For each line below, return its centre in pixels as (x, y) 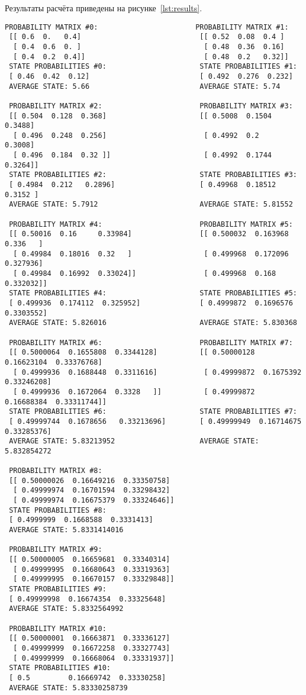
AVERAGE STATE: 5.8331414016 (66, 530)
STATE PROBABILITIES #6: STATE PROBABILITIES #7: (153, 412)
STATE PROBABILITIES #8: (58, 510)
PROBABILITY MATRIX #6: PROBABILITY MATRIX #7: (151, 342)
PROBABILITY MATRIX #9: (56, 550)
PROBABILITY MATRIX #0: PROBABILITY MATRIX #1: (147, 27)
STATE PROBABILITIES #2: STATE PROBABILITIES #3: (153, 175)
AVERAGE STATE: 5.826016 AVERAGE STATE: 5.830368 (153, 323)
